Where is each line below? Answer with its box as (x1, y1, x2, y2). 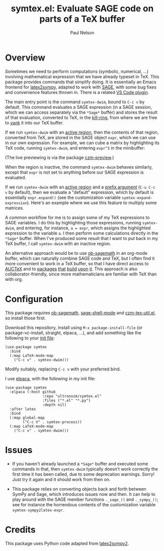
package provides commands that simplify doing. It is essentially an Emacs (5, 79, 157, 85)
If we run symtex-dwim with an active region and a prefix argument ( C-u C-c (5, 184, 156, 190)
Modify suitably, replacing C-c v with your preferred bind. (5, 366, 121, 372)
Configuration (5, 293, 64, 305)
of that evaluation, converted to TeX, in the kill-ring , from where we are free (5, 114, 158, 121)
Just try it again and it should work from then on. (12, 476, 111, 482)
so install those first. (5, 315, 46, 321)
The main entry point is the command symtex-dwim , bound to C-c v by (5, 99, 145, 105)
